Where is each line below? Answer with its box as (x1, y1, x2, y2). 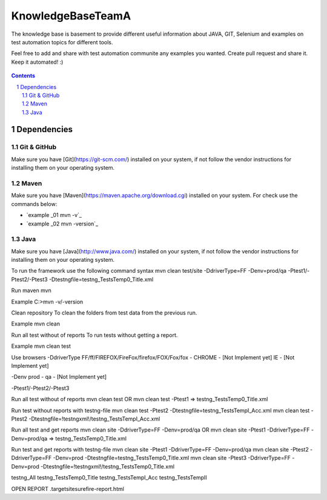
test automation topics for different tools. (11, 38, 113, 45)
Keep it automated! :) (11, 58, 64, 65)
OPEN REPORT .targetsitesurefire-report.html (11, 485, 124, 492)
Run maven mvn (11, 287, 51, 294)
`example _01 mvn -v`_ (26, 212, 82, 219)
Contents (11, 72, 36, 79)
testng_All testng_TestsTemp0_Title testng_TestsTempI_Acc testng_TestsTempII (11, 474, 207, 481)
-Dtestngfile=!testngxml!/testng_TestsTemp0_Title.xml (40, 462, 175, 470)
